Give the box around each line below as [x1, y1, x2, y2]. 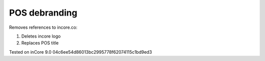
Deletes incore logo [21, 33, 61, 39]
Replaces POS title [21, 40, 59, 46]
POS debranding [9, 7, 78, 18]
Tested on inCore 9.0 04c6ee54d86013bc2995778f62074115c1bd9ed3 [9, 49, 152, 55]
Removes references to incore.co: [9, 24, 78, 30]
